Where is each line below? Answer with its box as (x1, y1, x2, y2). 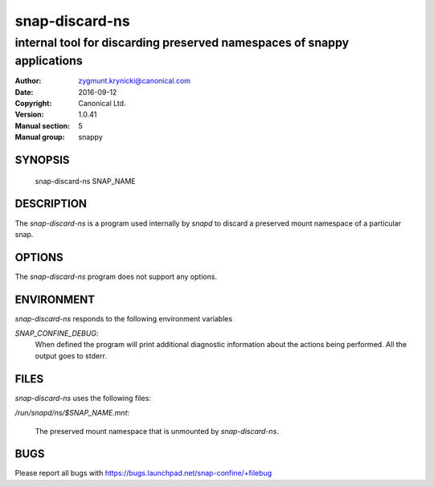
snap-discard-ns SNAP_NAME (35, 176, 136, 186)
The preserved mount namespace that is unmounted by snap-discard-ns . (35, 426, 279, 436)
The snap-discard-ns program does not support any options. (14, 272, 217, 281)
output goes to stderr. (35, 350, 108, 361)
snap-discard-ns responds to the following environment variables (14, 313, 233, 323)
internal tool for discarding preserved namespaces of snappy (14, 35, 350, 50)
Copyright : (14, 99, 52, 108)
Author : (14, 76, 42, 86)
